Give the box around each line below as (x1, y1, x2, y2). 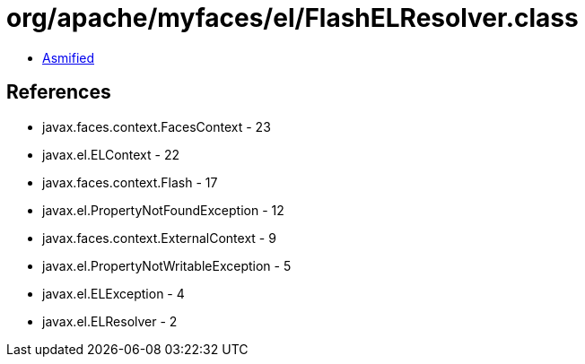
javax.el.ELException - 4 (42, 285, 185, 301)
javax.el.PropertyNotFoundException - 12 (42, 202, 284, 218)
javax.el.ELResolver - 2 (42, 313, 178, 329)
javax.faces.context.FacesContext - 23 (42, 118, 271, 134)
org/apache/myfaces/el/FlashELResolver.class (6, 3, 579, 33)
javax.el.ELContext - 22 (42, 146, 179, 162)
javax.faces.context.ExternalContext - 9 (42, 230, 276, 246)
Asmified (42, 49, 95, 65)
